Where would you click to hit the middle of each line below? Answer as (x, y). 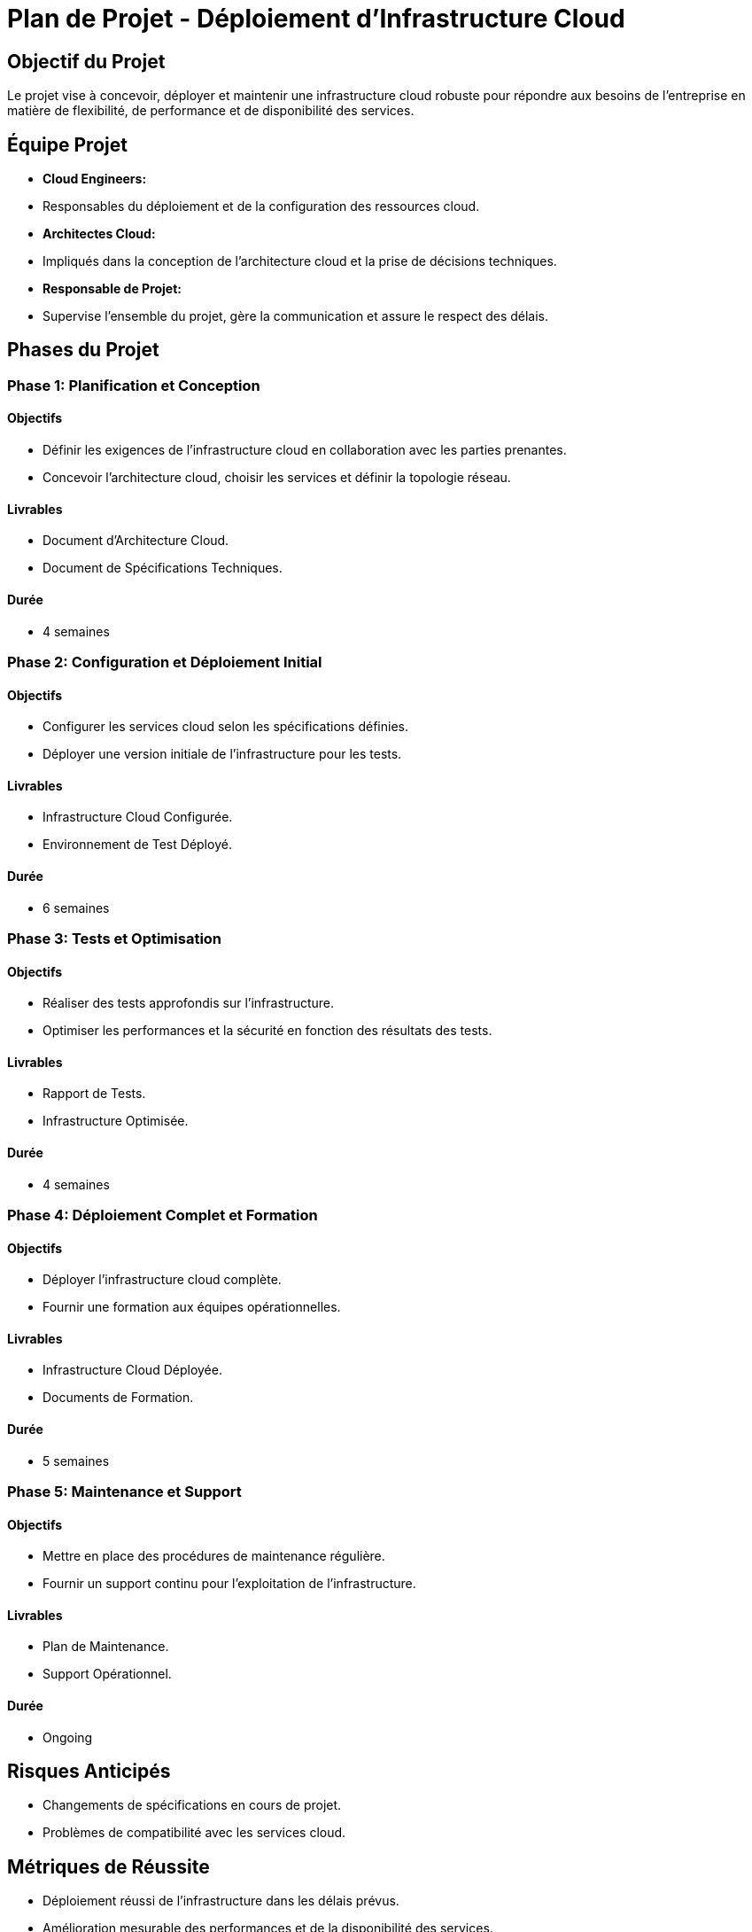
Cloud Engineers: (95, 179)
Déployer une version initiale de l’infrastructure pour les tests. (222, 754)
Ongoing (68, 1737)
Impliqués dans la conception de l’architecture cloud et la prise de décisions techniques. (300, 261)
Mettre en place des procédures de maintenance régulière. (214, 1556)
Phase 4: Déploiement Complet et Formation (163, 1215)
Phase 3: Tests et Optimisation (115, 938)
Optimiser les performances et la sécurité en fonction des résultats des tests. (267, 1031)
